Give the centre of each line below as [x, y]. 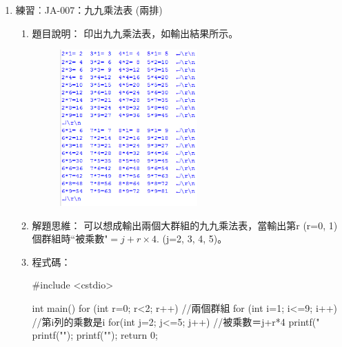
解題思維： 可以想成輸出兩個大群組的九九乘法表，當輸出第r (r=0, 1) [185, 225]
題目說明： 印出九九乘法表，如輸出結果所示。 [135, 33]
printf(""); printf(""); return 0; [95, 335]
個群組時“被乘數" [70, 239]
